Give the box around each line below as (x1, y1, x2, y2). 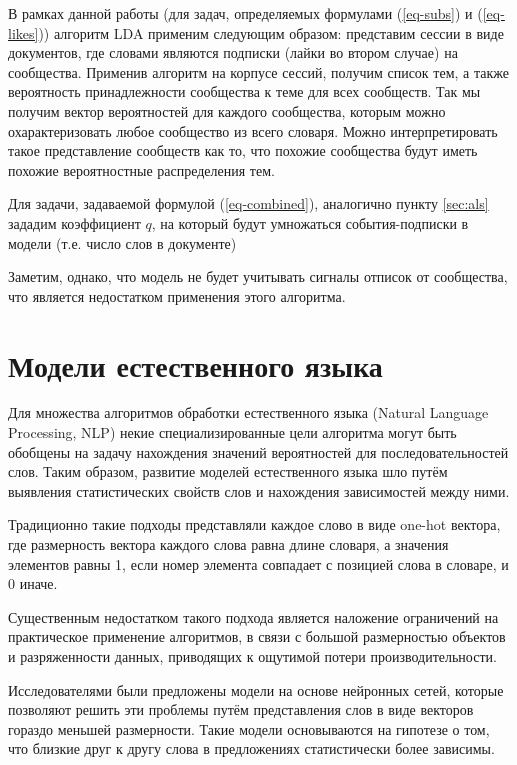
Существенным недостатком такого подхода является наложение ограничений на (8, 606, 499, 627)
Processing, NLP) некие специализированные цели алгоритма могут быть (8, 422, 457, 443)
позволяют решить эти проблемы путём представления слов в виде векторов (8, 699, 474, 720)
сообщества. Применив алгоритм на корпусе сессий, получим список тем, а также (8, 61, 509, 82)
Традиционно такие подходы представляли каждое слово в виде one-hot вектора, (8, 514, 501, 535)
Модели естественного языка (8, 344, 383, 385)
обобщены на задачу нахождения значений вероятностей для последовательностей (8, 441, 509, 462)
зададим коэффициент (8, 212, 141, 233)
